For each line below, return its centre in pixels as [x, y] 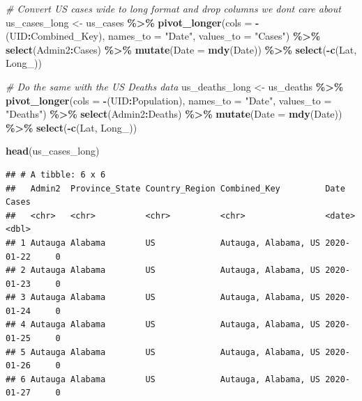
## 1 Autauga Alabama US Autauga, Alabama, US [163, 243]
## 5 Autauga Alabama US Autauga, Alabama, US [163, 352]
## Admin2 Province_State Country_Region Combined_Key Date [175, 188]
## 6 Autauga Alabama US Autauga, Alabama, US [163, 379]
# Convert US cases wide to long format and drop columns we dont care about [173, 8]
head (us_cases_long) [53, 151]
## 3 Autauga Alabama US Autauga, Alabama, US [163, 298]
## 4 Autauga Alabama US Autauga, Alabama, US [163, 325]
